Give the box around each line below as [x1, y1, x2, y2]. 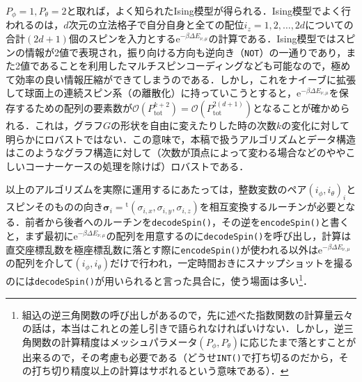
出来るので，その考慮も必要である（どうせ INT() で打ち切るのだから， [22, 349, 339, 364]
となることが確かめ [252, 101, 340, 115]
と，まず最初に [6, 228, 74, 242]
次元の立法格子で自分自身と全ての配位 [68, 17, 244, 32]
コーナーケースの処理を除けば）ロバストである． [24, 158, 249, 173]
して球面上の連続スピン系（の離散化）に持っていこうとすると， [6, 85, 297, 100]
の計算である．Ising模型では [208, 31, 336, 46]
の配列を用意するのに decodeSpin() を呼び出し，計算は [106, 228, 352, 242]
